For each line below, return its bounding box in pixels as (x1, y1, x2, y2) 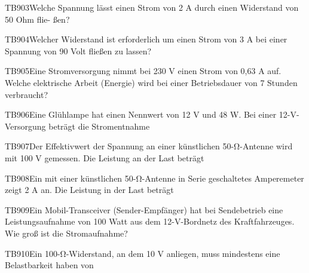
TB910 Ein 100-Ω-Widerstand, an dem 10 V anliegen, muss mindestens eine (5, 247, 280, 259)
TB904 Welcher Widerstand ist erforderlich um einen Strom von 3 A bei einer (5, 33, 287, 45)
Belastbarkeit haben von (5, 259, 94, 271)
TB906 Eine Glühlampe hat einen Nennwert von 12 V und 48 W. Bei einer (5, 108, 277, 121)
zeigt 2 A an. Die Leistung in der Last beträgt (5, 183, 174, 196)
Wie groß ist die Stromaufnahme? (5, 226, 128, 239)
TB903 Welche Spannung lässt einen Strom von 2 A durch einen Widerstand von (5, 1, 299, 13)
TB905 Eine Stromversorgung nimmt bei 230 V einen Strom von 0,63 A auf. (5, 65, 282, 77)
